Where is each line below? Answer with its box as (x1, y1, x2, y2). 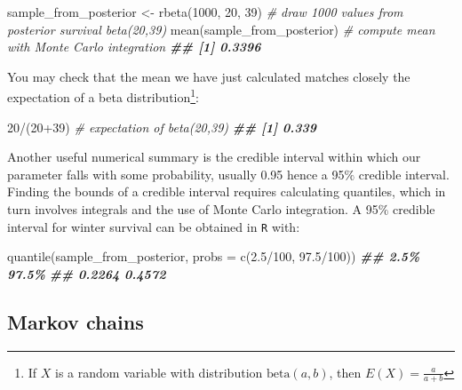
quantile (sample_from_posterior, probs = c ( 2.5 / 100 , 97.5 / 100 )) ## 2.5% (7, 247, 420, 266)
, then (329, 362, 362, 381)
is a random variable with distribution (55, 362, 263, 381)
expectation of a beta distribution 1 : (7, 85, 200, 107)
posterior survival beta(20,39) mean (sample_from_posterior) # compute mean (7, 20, 435, 38)
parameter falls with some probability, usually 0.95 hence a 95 (7, 164, 345, 183)
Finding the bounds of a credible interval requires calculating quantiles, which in (7, 182, 446, 201)
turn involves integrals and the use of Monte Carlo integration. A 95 (7, 200, 378, 218)
